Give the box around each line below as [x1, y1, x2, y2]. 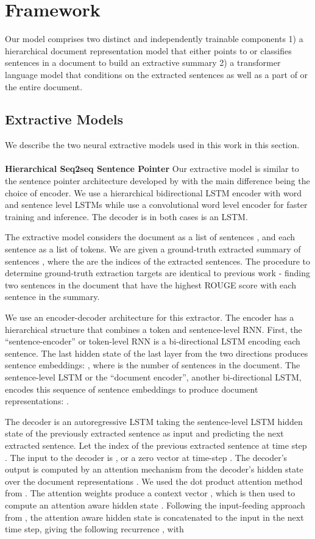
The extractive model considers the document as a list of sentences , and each [5, 230, 296, 243]
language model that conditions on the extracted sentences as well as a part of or [5, 68, 308, 80]
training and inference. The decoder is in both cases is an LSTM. [5, 210, 248, 223]
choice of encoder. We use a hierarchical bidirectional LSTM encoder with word [5, 186, 302, 199]
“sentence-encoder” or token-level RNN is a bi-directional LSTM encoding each [5, 335, 300, 348]
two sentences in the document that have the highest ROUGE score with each [5, 278, 296, 291]
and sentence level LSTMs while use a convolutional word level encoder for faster [5, 198, 308, 211]
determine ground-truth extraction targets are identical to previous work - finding [5, 266, 311, 279]
